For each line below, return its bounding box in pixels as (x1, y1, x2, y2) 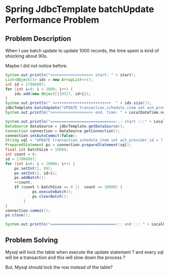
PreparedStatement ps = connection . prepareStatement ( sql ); (5, 143, 132, 148)
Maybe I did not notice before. (5, 63, 68, 68)
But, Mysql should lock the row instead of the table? (5, 264, 113, 270)
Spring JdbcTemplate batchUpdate (5, 4, 154, 15)
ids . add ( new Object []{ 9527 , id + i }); (14, 91, 92, 96)
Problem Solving (5, 236, 58, 244)
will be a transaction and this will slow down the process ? (5, 254, 126, 260)
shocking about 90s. (5, 53, 48, 59)
